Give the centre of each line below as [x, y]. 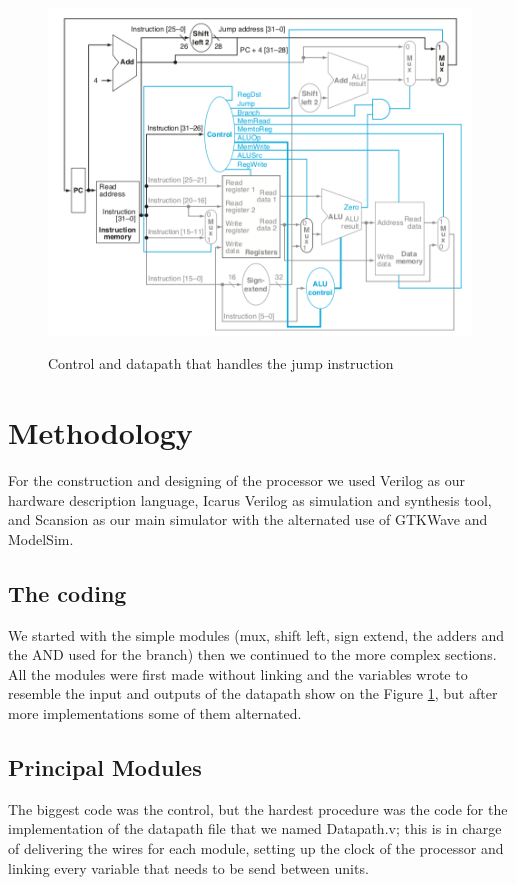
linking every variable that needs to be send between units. [188, 867]
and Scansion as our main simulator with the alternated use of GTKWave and [248, 519]
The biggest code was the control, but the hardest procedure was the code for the [258, 808]
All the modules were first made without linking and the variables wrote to [238, 673]
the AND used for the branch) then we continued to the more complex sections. [252, 654]
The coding [67, 592]
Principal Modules [105, 767]
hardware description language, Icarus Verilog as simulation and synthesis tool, [250, 499]
